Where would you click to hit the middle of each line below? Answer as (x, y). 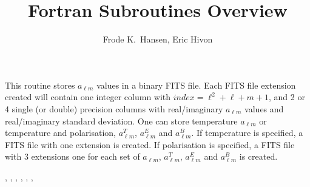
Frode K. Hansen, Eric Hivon (158, 39)
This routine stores (40, 85)
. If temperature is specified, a (247, 133)
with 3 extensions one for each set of (72, 156)
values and (264, 108)
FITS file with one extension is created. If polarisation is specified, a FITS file (150, 144)
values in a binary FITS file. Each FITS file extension (196, 85)
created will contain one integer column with (88, 97)
